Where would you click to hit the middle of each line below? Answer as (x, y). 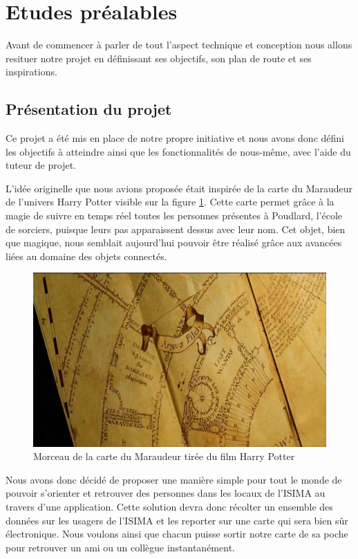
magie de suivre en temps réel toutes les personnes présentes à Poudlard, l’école (174, 216)
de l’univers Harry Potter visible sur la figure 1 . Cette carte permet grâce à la (170, 202)
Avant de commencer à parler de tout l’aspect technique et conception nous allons (179, 45)
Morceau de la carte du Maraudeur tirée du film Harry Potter (164, 456)
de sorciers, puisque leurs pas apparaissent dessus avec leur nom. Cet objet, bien (176, 229)
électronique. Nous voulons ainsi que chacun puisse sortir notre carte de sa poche (177, 534)
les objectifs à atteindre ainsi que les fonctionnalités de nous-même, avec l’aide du (178, 151)
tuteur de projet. (41, 165)
